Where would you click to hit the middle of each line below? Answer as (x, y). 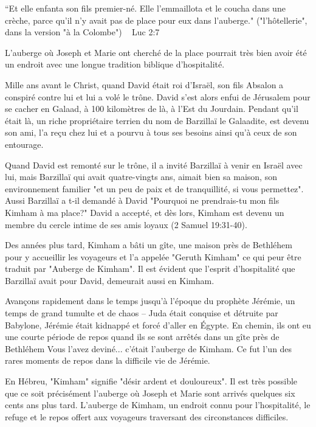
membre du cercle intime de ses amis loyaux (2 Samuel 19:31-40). (126, 224)
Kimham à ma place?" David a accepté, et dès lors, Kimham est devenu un (145, 212)
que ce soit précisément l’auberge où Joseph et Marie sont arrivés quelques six (150, 393)
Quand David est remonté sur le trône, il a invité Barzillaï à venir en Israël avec (154, 165)
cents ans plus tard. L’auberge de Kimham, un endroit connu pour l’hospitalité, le (158, 405)
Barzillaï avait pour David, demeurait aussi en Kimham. (110, 280)
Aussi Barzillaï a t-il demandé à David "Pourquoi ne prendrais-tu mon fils (142, 200)
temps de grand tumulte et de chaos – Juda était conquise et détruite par (142, 313)
